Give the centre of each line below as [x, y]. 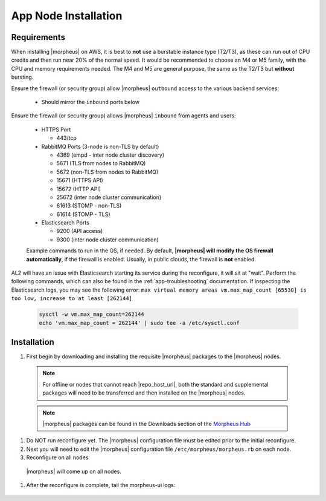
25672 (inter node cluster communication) [109, 197]
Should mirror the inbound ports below [91, 102]
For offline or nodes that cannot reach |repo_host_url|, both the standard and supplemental [155, 384]
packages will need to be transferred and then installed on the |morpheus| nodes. [144, 393]
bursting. [22, 77]
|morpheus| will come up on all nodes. [74, 471]
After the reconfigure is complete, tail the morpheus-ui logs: [101, 485]
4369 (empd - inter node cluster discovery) [110, 155]
